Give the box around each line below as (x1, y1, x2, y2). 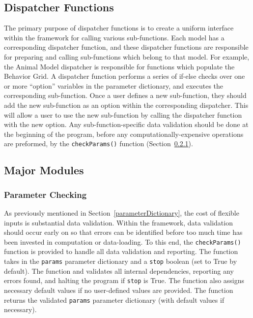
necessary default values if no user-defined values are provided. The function (4, 285, 233, 295)
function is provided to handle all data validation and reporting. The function (4, 246, 238, 256)
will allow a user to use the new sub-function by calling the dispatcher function (4, 109, 242, 120)
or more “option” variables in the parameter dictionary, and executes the (4, 80, 224, 91)
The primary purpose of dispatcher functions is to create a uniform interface (4, 23, 234, 33)
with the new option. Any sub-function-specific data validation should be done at (4, 119, 249, 129)
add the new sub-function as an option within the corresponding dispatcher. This (4, 99, 249, 110)
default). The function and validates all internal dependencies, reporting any (4, 265, 234, 276)
